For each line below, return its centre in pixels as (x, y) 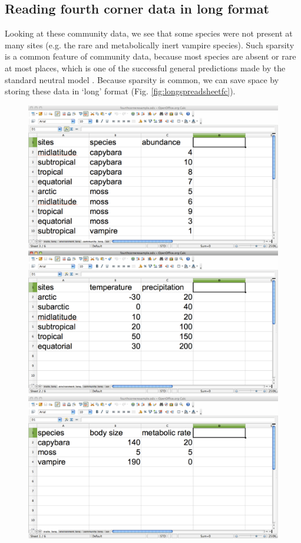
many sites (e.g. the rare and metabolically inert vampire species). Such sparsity (150, 45)
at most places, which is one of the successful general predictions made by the (145, 68)
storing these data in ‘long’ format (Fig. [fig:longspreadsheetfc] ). (120, 91)
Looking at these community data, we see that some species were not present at (149, 33)
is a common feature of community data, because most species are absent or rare (150, 56)
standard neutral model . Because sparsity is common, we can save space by (142, 79)
